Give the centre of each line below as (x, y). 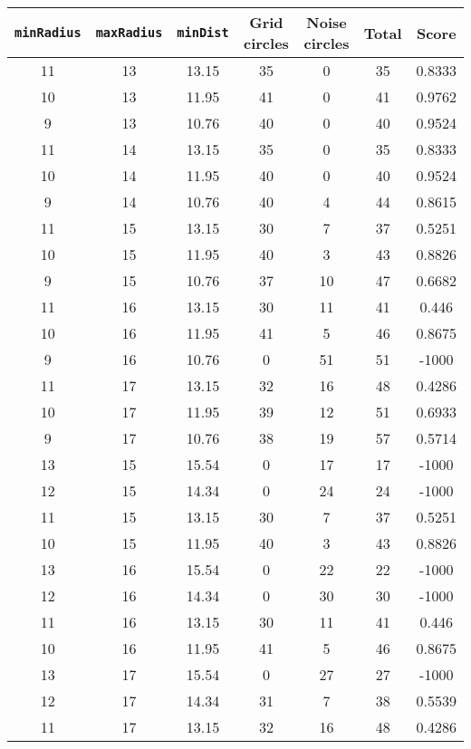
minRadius (48, 33)
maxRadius (129, 33)
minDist (203, 33)
